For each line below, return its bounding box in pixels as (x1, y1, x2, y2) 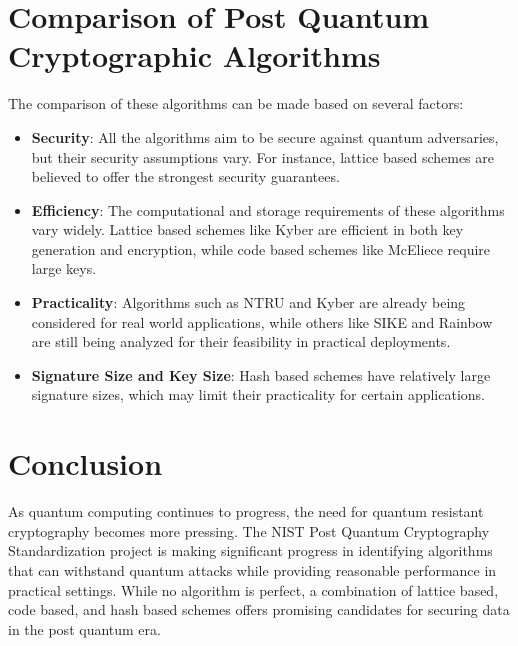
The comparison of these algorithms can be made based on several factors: (8, 93, 464, 114)
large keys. (31, 258, 97, 279)
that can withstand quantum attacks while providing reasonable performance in (8, 559, 497, 580)
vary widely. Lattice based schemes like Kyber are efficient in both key (31, 219, 464, 240)
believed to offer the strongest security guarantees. (31, 166, 340, 187)
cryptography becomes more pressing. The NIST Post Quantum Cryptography (8, 520, 490, 541)
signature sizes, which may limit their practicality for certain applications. (31, 384, 485, 405)
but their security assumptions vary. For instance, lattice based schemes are (31, 146, 494, 167)
